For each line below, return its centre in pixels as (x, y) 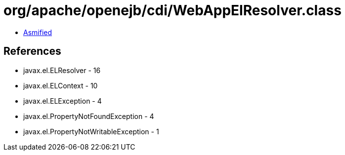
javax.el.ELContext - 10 (61, 85)
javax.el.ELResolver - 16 (62, 70)
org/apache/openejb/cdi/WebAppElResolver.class (172, 10)
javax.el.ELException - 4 (63, 101)
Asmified (38, 32)
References (32, 51)
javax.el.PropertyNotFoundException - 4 (89, 116)
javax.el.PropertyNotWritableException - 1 (91, 131)
